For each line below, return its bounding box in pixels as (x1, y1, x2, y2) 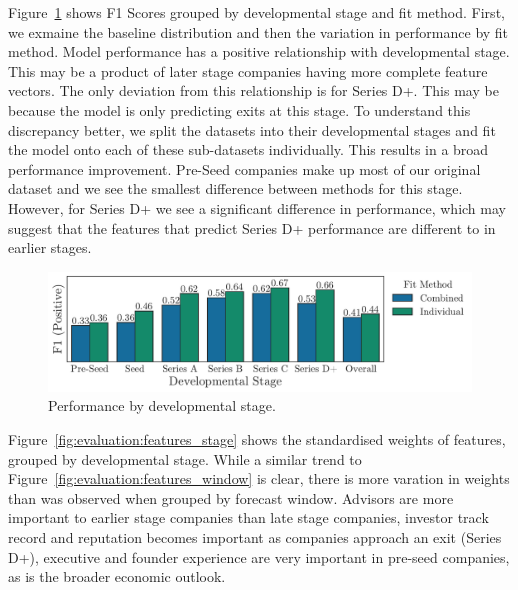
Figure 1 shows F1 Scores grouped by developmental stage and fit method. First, (8, 2, 505, 22)
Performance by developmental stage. (48, 395, 276, 416)
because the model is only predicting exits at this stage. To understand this (8, 99, 471, 120)
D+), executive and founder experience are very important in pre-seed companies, (8, 546, 510, 567)
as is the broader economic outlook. (8, 566, 226, 587)
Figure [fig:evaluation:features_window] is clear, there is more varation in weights (8, 468, 510, 489)
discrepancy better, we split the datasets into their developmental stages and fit (8, 119, 496, 140)
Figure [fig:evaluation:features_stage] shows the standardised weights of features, (8, 428, 506, 449)
